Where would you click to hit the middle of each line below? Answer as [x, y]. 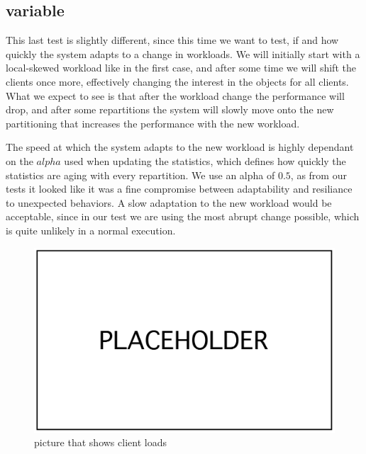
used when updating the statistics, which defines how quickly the [205, 160]
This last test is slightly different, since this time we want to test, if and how [172, 40]
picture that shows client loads [100, 442]
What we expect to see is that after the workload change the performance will [175, 95]
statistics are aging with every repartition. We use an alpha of [140, 175]
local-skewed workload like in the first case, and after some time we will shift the [181, 68]
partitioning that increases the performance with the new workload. [153, 123]
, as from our [318, 175]
